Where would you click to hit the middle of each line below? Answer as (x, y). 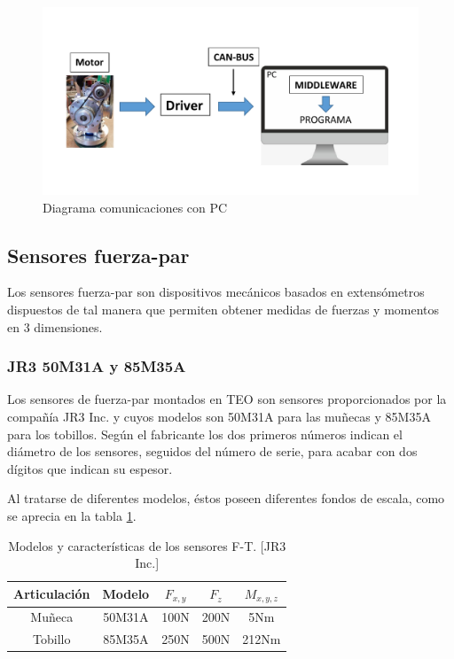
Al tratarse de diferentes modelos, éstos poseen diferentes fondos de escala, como (226, 498)
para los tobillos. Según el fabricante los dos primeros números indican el (205, 434)
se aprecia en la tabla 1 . (72, 515)
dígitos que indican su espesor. (90, 468)
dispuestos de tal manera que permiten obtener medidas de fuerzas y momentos (223, 309)
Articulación (52, 594)
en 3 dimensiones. (55, 326)
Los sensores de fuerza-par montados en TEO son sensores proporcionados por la (227, 399)
